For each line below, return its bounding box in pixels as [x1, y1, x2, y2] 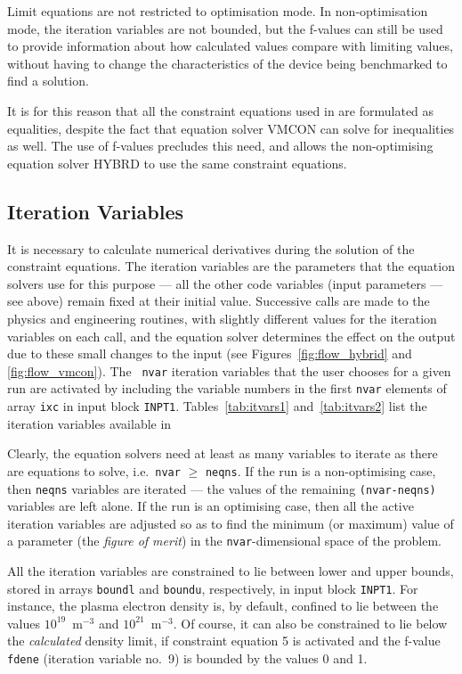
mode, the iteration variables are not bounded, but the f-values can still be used [7, 19, 443, 37]
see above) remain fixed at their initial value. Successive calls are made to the [7, 292, 430, 310]
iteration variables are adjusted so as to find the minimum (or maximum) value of [7, 514, 454, 532]
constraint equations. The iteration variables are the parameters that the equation [7, 257, 455, 275]
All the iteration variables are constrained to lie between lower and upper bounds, [7, 562, 454, 580]
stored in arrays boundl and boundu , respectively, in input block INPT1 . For [7, 579, 418, 597]
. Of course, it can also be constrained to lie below [173, 613, 448, 632]
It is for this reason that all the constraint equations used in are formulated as [7, 101, 434, 119]
